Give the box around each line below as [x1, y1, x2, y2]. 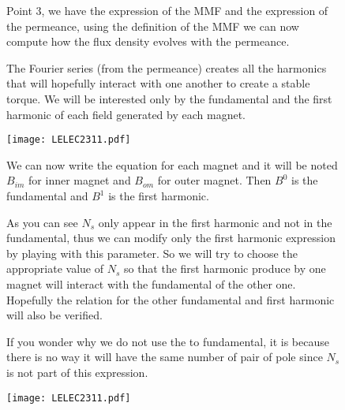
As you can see [6, 214, 78, 230]
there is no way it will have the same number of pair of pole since [6, 348, 323, 365]
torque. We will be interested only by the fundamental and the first [6, 90, 332, 106]
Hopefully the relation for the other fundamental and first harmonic [6, 291, 335, 307]
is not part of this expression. [6, 363, 148, 380]
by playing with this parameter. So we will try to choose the [6, 244, 298, 261]
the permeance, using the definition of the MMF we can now [6, 17, 299, 34]
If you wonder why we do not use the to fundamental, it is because [6, 333, 329, 349]
